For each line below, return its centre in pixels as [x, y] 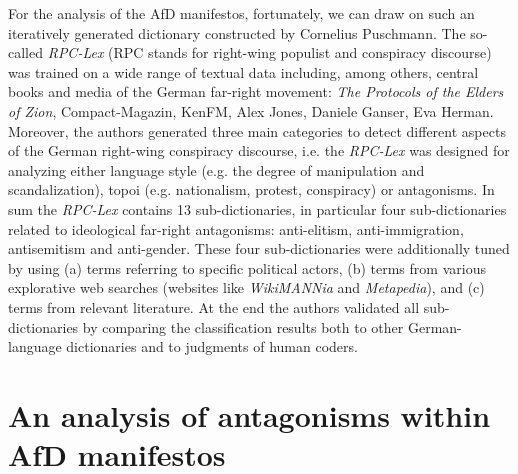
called [25, 52]
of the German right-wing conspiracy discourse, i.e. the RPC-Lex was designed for [259, 150]
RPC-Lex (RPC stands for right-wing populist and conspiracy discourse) [269, 52]
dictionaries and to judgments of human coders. [212, 346]
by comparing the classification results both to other [243, 326]
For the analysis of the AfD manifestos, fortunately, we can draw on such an [241, 13]
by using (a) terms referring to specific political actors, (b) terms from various [247, 267]
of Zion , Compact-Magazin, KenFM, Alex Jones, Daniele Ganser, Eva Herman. [251, 110]
